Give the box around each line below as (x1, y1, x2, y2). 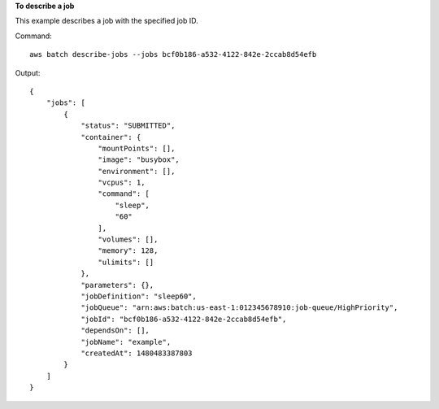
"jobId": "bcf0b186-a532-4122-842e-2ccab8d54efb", (80, 314, 287, 324)
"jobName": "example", (80, 337, 172, 346)
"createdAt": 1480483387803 (80, 348, 193, 358)
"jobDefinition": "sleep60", (80, 291, 197, 301)
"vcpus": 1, (98, 178, 146, 187)
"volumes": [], (98, 235, 159, 244)
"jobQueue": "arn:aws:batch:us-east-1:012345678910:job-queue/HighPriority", (80, 303, 398, 312)
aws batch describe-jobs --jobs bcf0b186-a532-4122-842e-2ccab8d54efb (29, 50, 317, 59)
